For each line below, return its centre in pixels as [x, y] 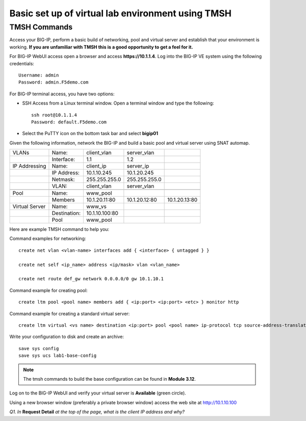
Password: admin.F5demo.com [54, 82]
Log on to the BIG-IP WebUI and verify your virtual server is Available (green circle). [98, 393]
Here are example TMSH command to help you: [59, 229]
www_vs [96, 206]
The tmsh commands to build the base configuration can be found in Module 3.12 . [109, 379]
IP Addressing [29, 166]
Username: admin [39, 75]
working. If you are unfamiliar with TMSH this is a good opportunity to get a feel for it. [101, 47]
